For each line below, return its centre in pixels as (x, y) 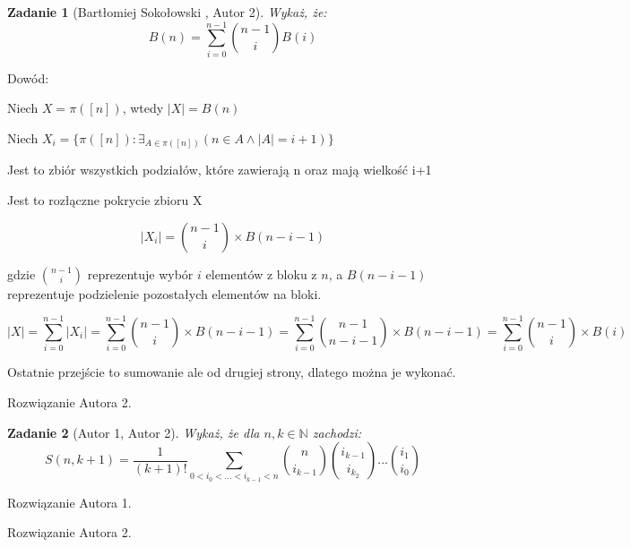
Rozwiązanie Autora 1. (69, 502)
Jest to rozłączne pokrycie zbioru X (105, 200)
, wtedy (143, 108)
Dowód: (28, 77)
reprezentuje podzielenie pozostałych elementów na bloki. (164, 293)
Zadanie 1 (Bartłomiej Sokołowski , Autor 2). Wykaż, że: (167, 12)
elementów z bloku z (261, 273)
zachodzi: (337, 432)
